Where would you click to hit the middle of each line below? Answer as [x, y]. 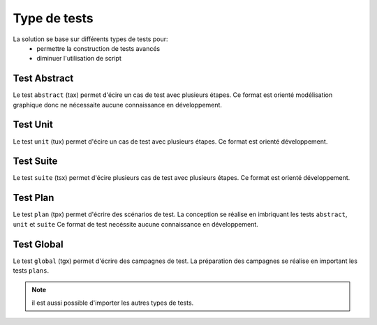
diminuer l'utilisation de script [79, 59]
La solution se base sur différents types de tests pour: [90, 39]
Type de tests [53, 18]
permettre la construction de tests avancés [98, 48]
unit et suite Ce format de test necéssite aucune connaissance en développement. [135, 224]
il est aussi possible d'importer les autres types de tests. [113, 303]
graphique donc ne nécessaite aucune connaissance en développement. [118, 105]
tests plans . [31, 271]
